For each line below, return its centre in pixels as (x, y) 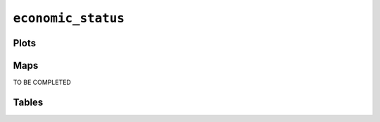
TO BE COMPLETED (42, 82)
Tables (28, 102)
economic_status (69, 18)
